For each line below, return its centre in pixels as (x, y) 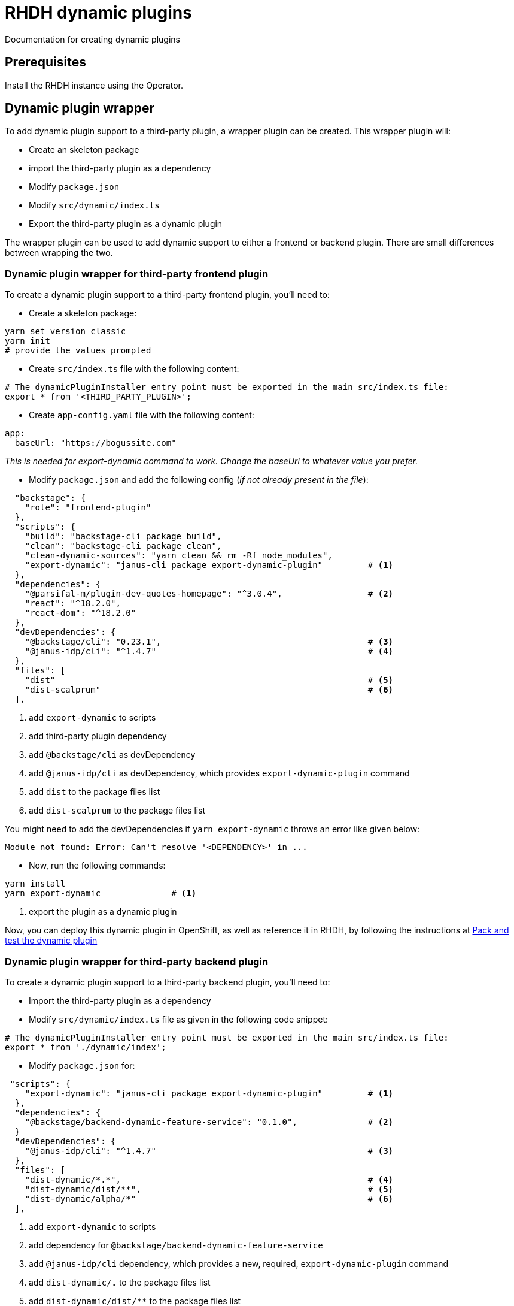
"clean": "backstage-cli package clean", (123, 546)
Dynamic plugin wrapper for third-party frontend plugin (137, 273)
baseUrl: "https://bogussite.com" (95, 443)
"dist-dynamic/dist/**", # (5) (209, 1189)
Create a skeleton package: (83, 313)
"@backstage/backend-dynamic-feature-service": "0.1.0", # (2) (209, 1122)
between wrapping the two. (59, 253)
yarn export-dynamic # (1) (101, 894)
